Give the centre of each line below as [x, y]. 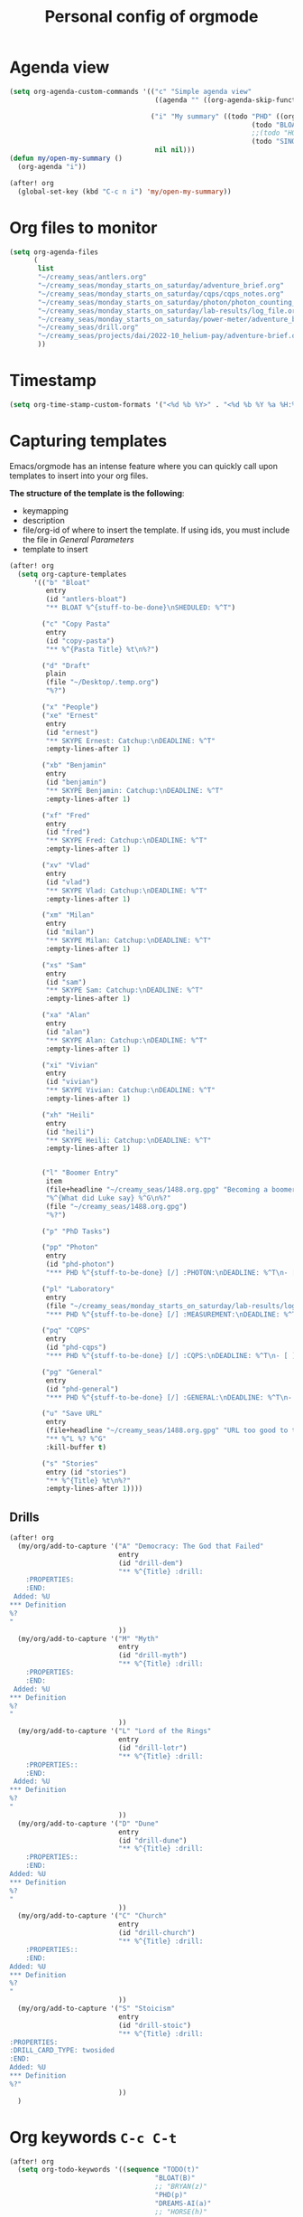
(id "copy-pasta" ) [80, 641]
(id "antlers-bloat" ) [86, 599]
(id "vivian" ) [72, 1082]
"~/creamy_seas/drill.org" [88, 327]
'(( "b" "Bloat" [62, 582]
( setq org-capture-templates [72, 574]
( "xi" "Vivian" [70, 1065]
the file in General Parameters [78, 539]
